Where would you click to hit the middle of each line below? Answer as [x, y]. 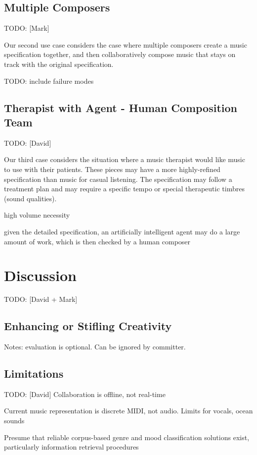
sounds [14, 421]
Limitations [34, 373]
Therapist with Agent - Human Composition [121, 107]
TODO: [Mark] [27, 28]
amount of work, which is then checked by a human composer [97, 241]
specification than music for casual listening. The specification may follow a [118, 179]
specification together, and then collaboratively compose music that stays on [120, 54]
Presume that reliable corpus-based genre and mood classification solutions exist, [127, 437]
